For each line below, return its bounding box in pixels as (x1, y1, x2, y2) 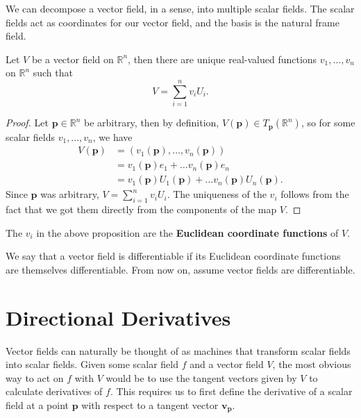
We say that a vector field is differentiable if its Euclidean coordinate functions (6, 249, 341, 263)
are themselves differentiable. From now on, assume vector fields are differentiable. (6, 262, 355, 276)
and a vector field (190, 357, 264, 371)
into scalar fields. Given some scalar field (6, 357, 178, 371)
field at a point (6, 397, 69, 412)
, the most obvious (272, 357, 351, 371)
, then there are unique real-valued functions (128, 51, 317, 66)
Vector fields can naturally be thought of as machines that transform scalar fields (6, 343, 351, 358)
